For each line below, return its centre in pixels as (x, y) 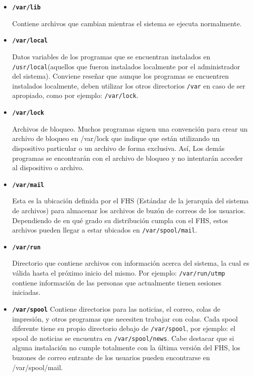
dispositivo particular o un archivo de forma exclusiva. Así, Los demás (118, 148)
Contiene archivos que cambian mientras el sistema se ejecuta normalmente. (127, 23)
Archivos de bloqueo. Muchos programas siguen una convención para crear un (130, 128)
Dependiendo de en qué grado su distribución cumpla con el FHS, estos (120, 220)
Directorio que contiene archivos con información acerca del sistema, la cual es (131, 263)
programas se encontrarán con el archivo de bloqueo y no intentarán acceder (127, 158)
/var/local (30, 41)
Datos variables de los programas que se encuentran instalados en (111, 56)
